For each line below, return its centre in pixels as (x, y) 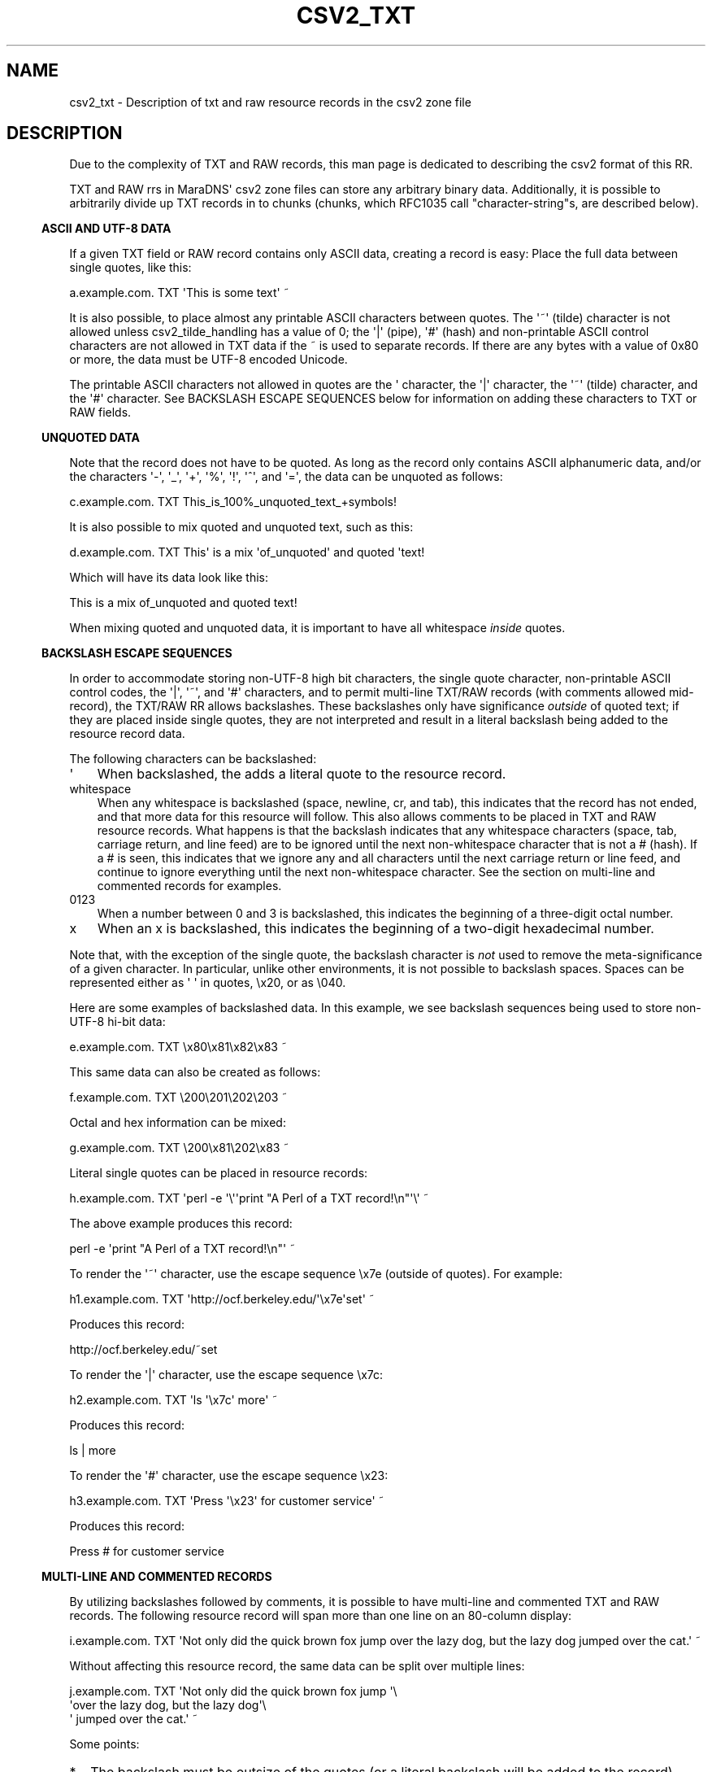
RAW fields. (100, 412)
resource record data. (127, 734)
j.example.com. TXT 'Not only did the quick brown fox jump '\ (233, 1691)
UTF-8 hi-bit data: (117, 1022)
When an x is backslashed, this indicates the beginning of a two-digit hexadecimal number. (376, 929)
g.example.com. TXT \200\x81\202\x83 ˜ (179, 1148)
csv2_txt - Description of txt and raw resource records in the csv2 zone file (270, 102)
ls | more (93, 1451)
